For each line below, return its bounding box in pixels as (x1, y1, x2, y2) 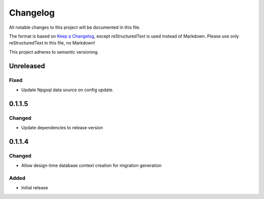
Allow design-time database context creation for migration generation (21, 162, 162, 168)
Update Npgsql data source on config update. (21, 87, 114, 93)
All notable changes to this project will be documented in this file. (9, 24, 141, 30)
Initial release (21, 185, 48, 191)
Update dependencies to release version (21, 125, 104, 131)
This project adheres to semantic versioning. (9, 49, 99, 55)
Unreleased (9, 61, 45, 70)
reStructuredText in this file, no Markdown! (9, 40, 95, 46)
